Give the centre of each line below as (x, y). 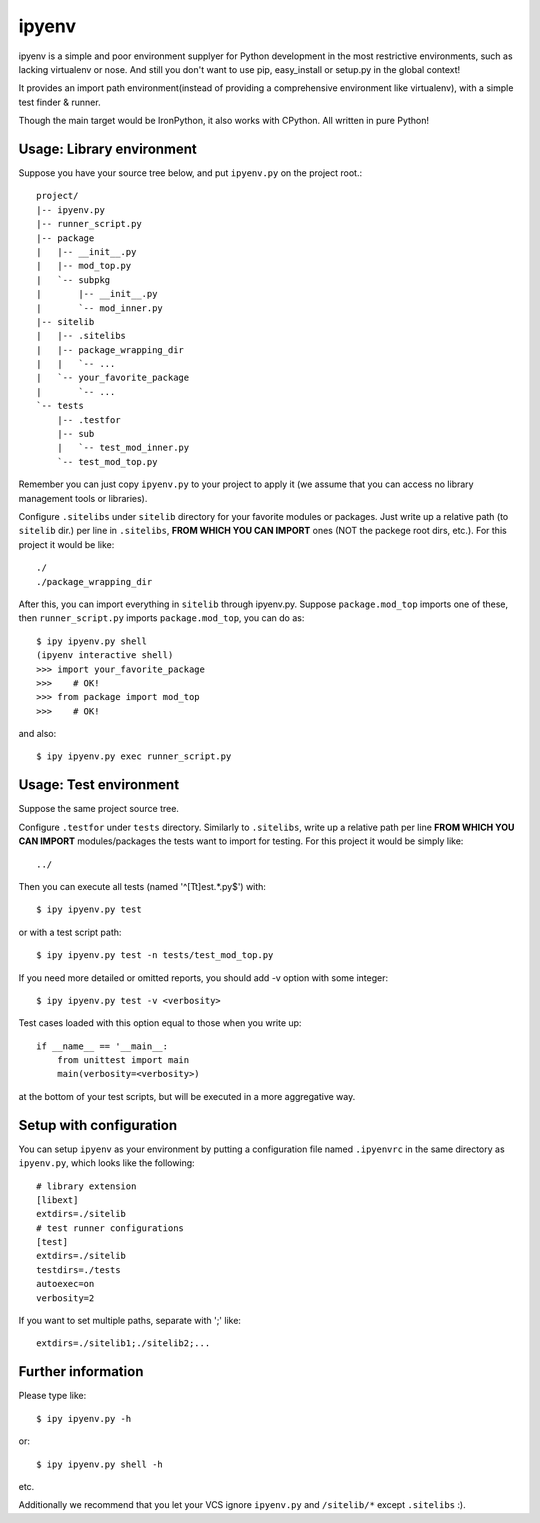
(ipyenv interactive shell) (105, 655)
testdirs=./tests (78, 1269)
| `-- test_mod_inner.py (123, 448)
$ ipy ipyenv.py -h (84, 1418)
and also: (37, 734)
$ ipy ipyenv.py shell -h (100, 1464)
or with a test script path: (70, 932)
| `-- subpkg (73, 279)
